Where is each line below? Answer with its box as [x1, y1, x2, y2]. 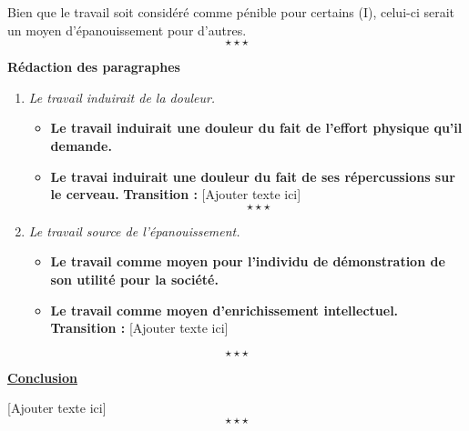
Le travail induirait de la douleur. [28, 87, 216, 106]
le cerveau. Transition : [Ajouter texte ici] [50, 185, 301, 204]
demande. [50, 135, 112, 155]
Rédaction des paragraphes [7, 57, 180, 76]
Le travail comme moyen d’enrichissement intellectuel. [50, 300, 399, 319]
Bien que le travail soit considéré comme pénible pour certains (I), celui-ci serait [7, 3, 455, 21]
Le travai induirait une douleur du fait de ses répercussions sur [50, 166, 455, 185]
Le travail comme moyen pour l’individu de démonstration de [50, 252, 445, 271]
